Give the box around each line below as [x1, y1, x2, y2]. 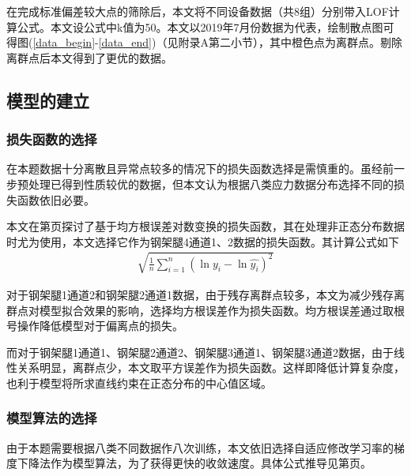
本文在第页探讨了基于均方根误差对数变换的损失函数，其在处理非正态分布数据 [6, 218, 405, 234]
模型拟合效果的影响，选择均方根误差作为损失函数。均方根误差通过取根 [39, 302, 405, 318]
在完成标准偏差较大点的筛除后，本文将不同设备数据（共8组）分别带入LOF [6, 3, 389, 19]
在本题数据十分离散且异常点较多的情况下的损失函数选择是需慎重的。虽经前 [6, 160, 394, 177]
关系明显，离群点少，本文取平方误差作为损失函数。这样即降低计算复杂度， [17, 359, 405, 376]
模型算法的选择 [6, 408, 97, 428]
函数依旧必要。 [17, 191, 95, 208]
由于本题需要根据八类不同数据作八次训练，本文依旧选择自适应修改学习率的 [6, 439, 394, 455]
